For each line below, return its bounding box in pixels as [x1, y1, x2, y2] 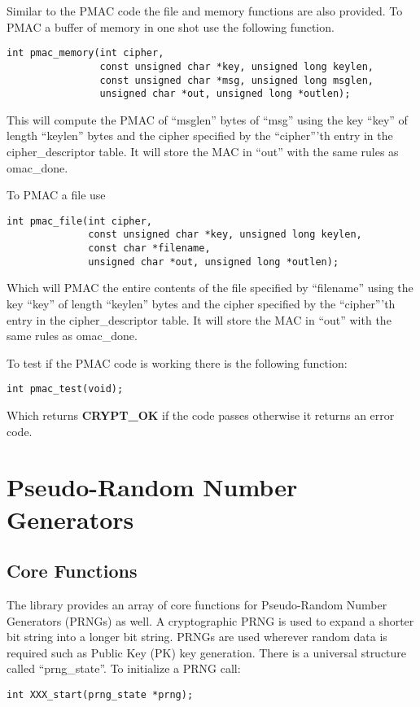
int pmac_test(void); [7, 383, 124, 395]
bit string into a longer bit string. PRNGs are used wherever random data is [7, 628, 387, 645]
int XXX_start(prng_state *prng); [7, 688, 194, 700]
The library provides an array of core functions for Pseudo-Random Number [7, 596, 387, 613]
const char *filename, [88, 242, 211, 255]
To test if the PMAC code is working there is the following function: [7, 354, 348, 371]
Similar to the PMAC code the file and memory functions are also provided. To [7, 2, 403, 19]
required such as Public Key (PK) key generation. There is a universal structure [7, 644, 407, 661]
